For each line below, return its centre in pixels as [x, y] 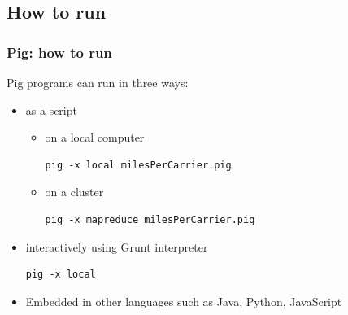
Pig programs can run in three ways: [98, 82]
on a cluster [74, 192]
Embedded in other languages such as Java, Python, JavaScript [184, 301]
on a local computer [95, 137]
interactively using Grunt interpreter [117, 246]
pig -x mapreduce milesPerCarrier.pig [150, 219]
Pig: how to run [59, 52]
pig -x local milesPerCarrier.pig [138, 165]
